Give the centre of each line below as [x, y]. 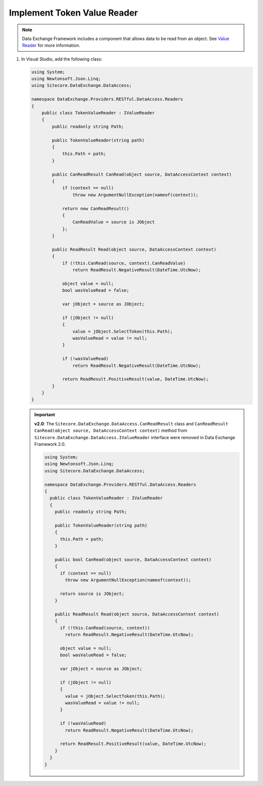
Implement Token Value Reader [74, 13]
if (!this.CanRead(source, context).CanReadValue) [124, 263]
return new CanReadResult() [95, 208]
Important [45, 415]
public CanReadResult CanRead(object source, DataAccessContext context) [142, 174]
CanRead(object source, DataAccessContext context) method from [111, 431]
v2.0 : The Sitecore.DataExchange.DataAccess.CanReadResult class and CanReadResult [131, 423]
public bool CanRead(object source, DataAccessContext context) [133, 559]
